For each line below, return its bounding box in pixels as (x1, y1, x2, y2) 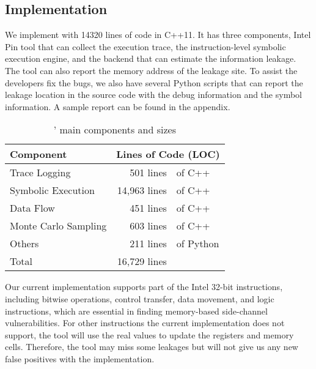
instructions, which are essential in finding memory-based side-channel (5, 304, 268, 317)
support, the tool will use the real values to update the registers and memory (5, 328, 294, 341)
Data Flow (10, 201, 55, 215)
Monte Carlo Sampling (10, 218, 107, 233)
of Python (176, 236, 219, 251)
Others (10, 236, 39, 251)
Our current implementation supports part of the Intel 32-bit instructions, (5, 280, 283, 293)
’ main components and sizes (53, 122, 176, 137)
